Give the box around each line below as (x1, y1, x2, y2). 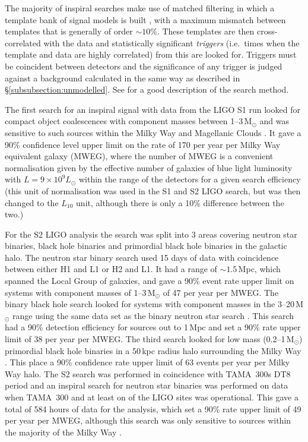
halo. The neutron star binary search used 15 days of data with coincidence (5, 251, 279, 263)
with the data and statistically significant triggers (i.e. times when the (43, 36, 300, 49)
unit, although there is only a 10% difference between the (76, 196, 284, 209)
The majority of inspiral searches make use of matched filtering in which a (5, 2, 275, 14)
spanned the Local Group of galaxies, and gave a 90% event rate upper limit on (5, 274, 294, 287)
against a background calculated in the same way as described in (5, 71, 240, 84)
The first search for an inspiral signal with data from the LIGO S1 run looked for (5, 103, 300, 115)
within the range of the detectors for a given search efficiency (78, 173, 301, 185)
